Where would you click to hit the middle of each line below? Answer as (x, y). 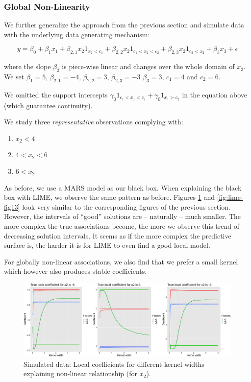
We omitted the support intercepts (56, 94)
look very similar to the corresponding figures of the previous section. (126, 206)
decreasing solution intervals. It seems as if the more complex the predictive (118, 235)
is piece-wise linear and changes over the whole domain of (148, 66)
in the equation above (215, 94)
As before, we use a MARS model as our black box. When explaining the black (123, 187)
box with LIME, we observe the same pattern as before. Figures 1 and (109, 197)
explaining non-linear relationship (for (81, 373)
